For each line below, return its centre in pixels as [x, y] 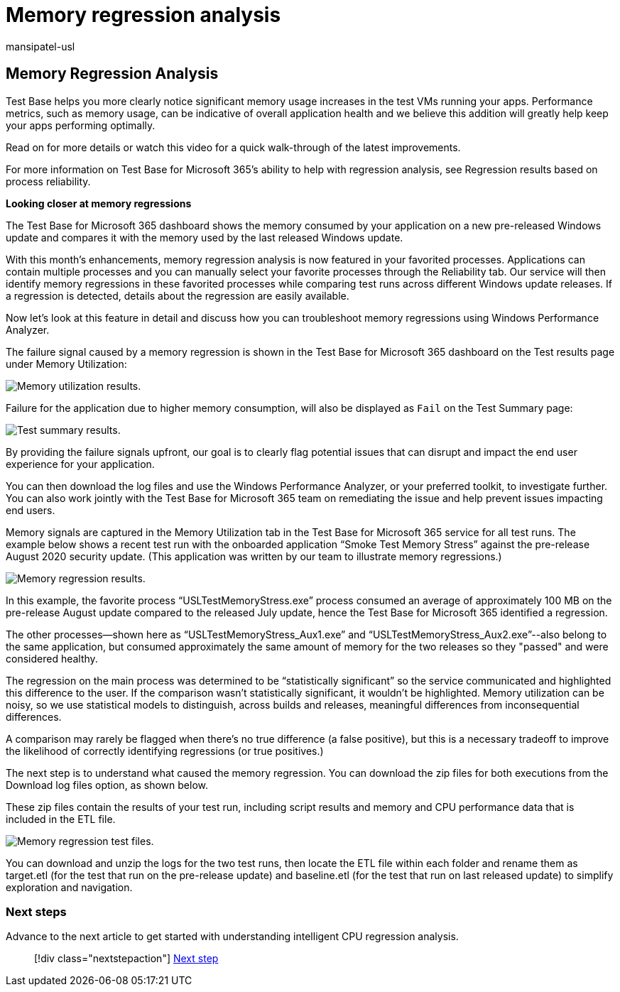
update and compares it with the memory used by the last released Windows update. [205, 237]
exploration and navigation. [69, 887]
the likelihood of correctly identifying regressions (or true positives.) [165, 751]
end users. [31, 510]
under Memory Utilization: [66, 364]
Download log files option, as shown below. [107, 785]
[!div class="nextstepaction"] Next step [126, 959]
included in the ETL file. [61, 819]
